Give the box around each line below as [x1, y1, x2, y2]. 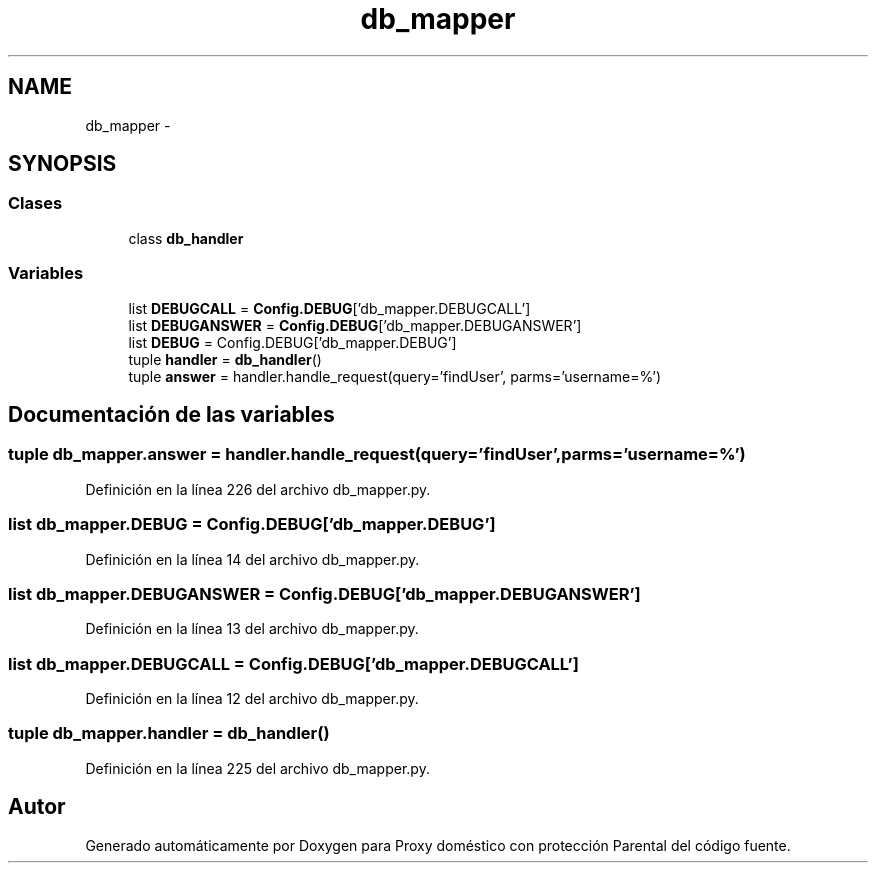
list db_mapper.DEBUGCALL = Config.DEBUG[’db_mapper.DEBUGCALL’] [8, 653, 579, 674]
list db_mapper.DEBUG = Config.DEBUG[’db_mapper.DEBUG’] [8, 514, 496, 535]
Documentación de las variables [8, 401, 335, 427]
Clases [8, 193, 63, 214]
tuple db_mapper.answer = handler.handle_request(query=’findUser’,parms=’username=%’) [8, 444, 746, 465]
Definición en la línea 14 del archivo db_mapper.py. [85, 550, 420, 568]
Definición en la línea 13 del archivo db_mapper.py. [85, 620, 419, 638]
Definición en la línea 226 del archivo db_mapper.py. [85, 480, 431, 498]
